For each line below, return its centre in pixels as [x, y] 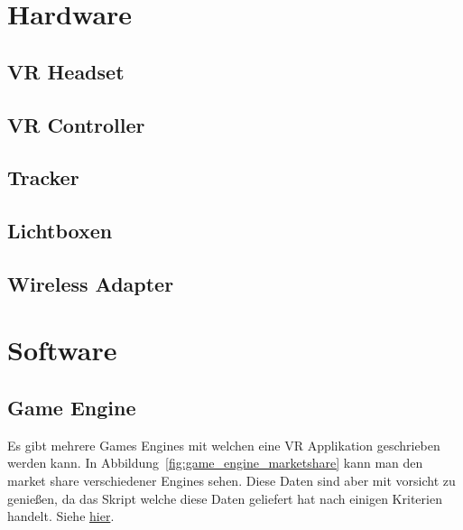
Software [62, 350]
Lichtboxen [60, 231]
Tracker [43, 177]
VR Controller [76, 124]
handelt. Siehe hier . [61, 516]
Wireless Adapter [91, 283]
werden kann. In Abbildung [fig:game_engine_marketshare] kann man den [215, 463]
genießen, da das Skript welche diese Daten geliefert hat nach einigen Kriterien [225, 498]
